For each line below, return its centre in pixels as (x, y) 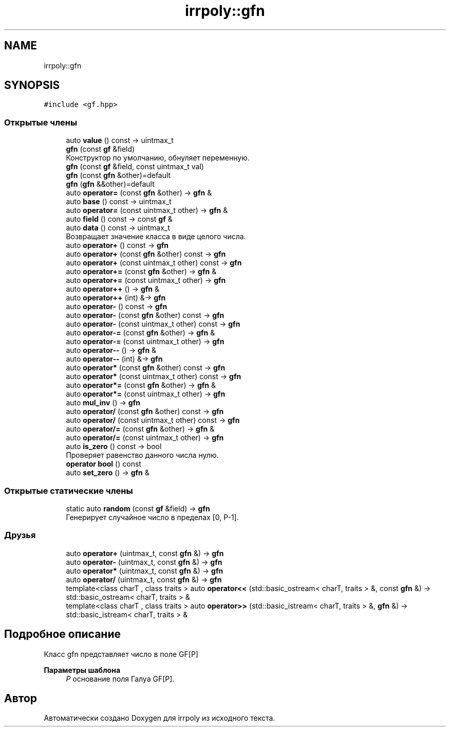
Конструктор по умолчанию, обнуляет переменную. (158, 158)
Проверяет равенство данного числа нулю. (142, 455)
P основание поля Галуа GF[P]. (120, 679)
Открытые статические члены (69, 491)
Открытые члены (41, 122)
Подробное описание (62, 634)
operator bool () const (104, 464)
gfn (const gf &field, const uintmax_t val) (135, 167)
